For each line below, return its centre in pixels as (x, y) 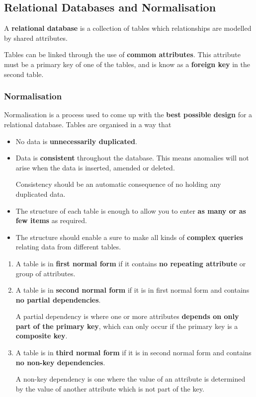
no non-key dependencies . (60, 362)
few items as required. (51, 220)
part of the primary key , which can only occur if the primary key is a (127, 326)
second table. (24, 74)
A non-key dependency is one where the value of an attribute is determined (130, 379)
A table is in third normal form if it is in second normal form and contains (133, 353)
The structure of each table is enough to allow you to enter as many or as (131, 210)
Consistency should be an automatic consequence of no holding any (118, 184)
